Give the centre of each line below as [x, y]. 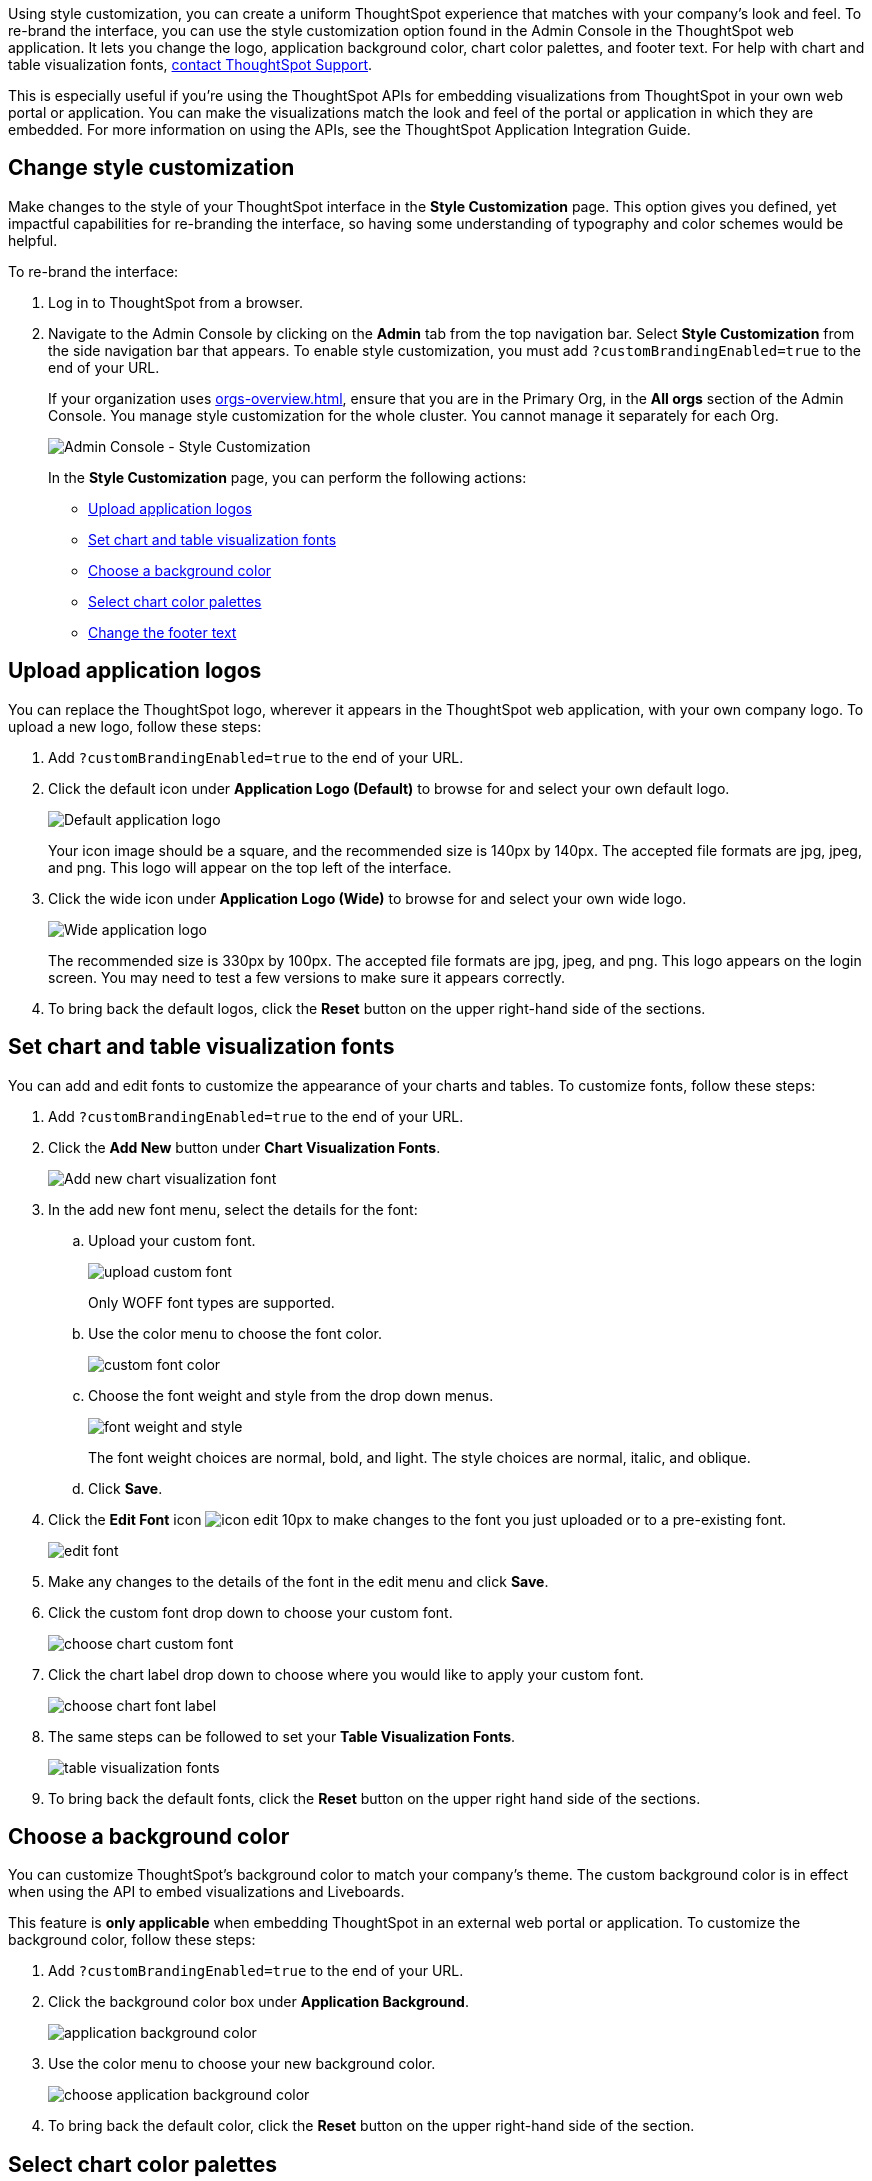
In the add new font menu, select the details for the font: [233, 1209]
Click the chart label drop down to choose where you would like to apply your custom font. [346, 1674]
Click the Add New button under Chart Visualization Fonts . [244, 1147]
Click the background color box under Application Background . [258, 2002]
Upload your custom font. [172, 1240]
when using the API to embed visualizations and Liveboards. [206, 1892]
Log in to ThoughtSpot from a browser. [175, 302]
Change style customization [151, 168]
